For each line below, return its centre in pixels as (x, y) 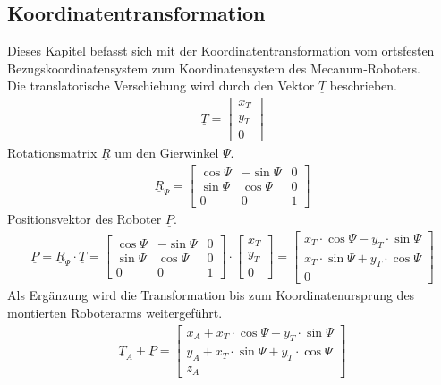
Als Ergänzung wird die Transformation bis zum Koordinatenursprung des (211, 295)
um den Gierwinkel (167, 153)
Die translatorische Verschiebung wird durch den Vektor (161, 86)
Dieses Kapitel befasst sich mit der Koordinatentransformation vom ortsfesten (221, 51)
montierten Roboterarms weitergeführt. (115, 312)
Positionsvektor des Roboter (85, 219)
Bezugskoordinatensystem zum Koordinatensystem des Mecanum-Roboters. (214, 68)
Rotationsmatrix (52, 153)
